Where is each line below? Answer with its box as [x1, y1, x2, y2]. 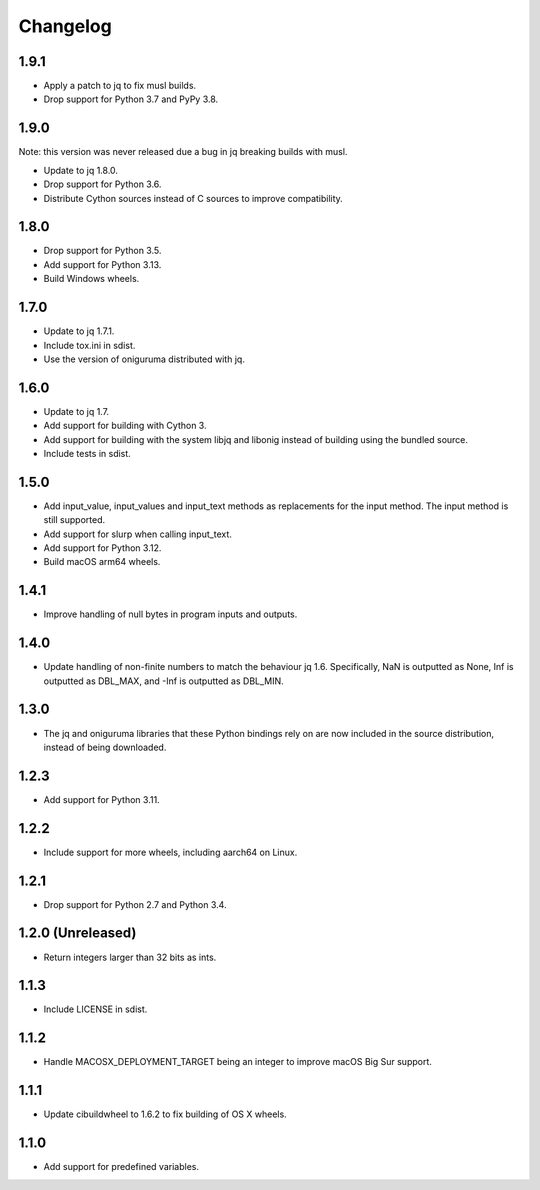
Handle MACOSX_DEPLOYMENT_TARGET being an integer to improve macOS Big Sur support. [43, 1056, 432, 1068]
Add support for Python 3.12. [43, 542, 162, 554]
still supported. [43, 514, 105, 526]
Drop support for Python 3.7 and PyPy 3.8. [43, 93, 219, 105]
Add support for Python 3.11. [43, 793, 160, 805]
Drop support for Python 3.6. [43, 178, 162, 190]
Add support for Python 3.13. [43, 258, 162, 270]
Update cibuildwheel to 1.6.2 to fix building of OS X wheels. [43, 1108, 287, 1120]
